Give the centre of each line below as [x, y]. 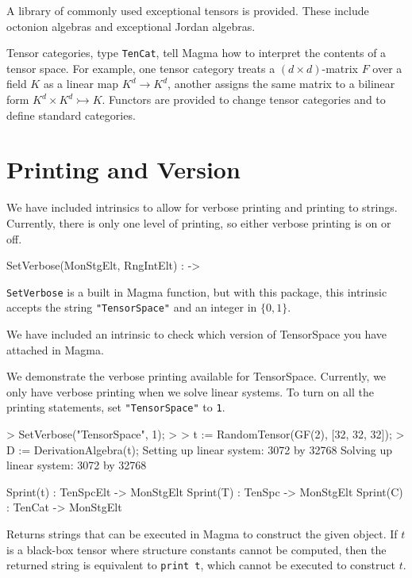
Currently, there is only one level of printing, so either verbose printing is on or [199, 222]
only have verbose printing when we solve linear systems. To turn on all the [190, 391]
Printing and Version [123, 169]
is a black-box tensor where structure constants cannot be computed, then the [196, 549]
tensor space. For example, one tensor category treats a [141, 68]
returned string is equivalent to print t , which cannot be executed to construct [201, 565]
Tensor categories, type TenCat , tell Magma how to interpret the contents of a [196, 53]
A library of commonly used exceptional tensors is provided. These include [188, 10]
